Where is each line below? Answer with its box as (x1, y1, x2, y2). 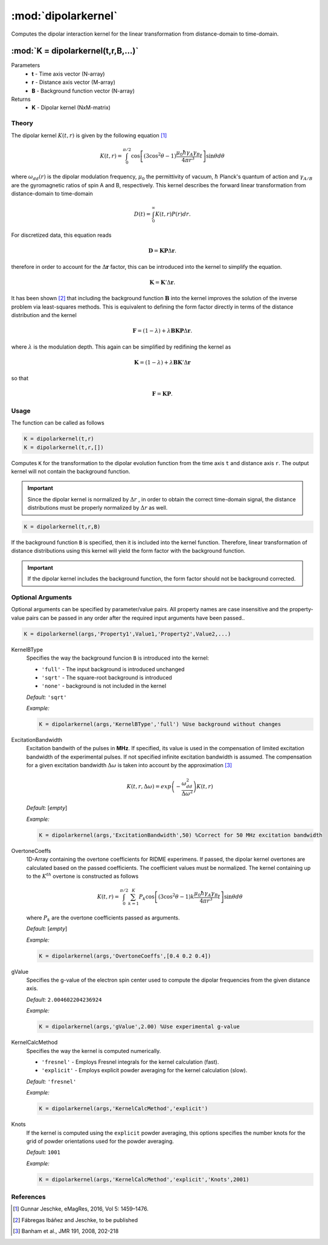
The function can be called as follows (11, 419, 105, 426)
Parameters (11, 62, 40, 69)
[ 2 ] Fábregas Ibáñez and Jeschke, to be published (13, 1216, 138, 1223)
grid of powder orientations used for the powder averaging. (26, 1137, 175, 1145)
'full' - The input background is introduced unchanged (41, 665, 185, 673)
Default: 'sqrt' (26, 693, 67, 701)
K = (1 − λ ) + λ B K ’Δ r (133, 359, 191, 365)
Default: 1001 (26, 1148, 60, 1156)
